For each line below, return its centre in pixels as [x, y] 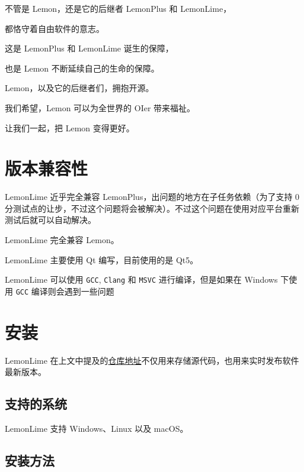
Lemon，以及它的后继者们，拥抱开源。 [79, 88]
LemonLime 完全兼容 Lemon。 [62, 240]
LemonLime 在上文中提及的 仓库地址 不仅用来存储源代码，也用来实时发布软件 [152, 360]
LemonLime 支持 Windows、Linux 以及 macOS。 [97, 429]
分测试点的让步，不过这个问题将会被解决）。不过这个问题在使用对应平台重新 [152, 208]
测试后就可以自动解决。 [50, 220]
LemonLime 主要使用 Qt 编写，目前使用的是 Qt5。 [102, 259]
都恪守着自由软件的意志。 [55, 28]
